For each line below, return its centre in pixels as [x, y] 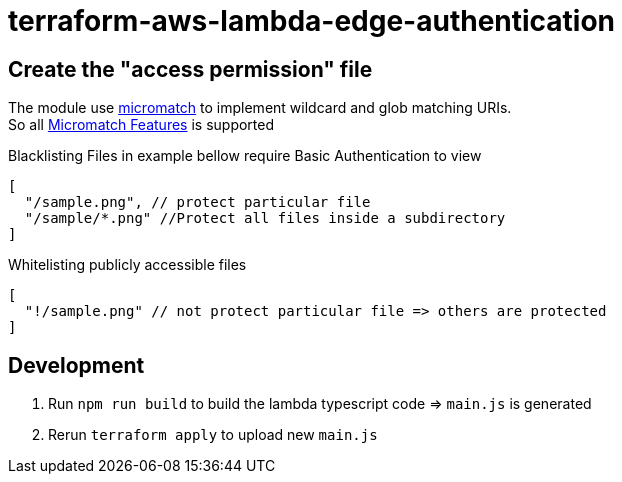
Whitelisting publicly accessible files [127, 265]
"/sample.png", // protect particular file [197, 202]
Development [76, 365]
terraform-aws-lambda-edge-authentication [312, 21]
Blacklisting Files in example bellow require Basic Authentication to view [245, 156]
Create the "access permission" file [190, 69]
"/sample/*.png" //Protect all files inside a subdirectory [265, 218]
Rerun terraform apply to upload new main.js [213, 435]
